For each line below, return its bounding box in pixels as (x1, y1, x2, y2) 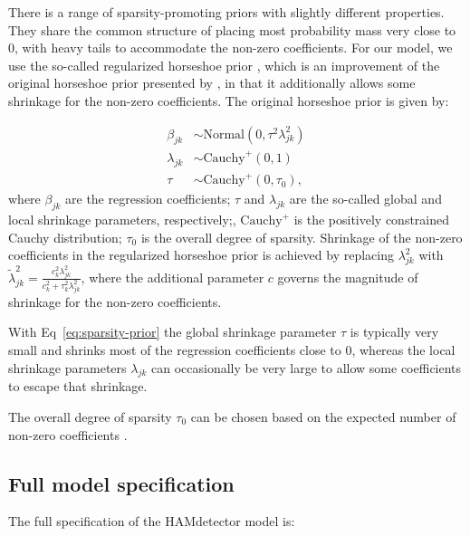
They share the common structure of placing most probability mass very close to (8, 20, 456, 39)
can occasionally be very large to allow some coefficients (150, 358, 462, 377)
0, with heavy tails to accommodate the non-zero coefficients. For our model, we (8, 38, 453, 57)
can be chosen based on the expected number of (190, 407, 456, 426)
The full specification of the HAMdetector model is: (8, 512, 295, 531)
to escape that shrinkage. (8, 377, 148, 396)
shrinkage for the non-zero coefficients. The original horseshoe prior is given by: (8, 91, 449, 110)
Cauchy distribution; (8, 227, 122, 246)
